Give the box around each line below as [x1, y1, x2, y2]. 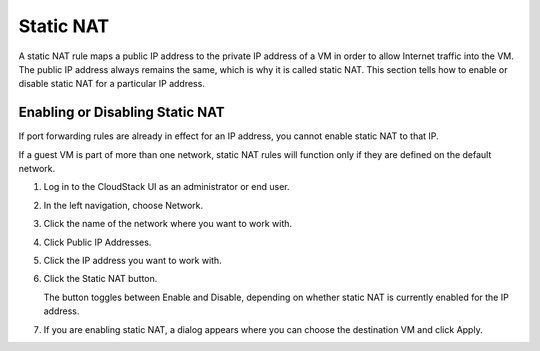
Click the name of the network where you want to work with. [43, 218, 293, 230]
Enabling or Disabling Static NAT [18, 104, 225, 121]
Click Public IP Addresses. [43, 236, 152, 248]
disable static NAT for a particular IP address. [18, 78, 205, 90]
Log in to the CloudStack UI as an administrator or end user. [43, 181, 290, 193]
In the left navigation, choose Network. [43, 199, 204, 211]
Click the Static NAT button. [43, 273, 158, 285]
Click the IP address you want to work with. [43, 254, 222, 266]
